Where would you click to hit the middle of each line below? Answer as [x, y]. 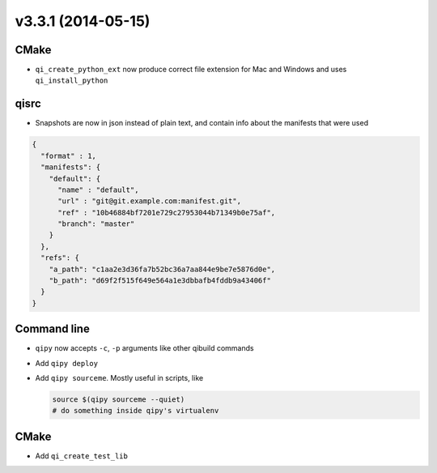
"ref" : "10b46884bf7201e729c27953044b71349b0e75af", [167, 212]
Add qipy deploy [67, 363]
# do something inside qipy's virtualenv [136, 411]
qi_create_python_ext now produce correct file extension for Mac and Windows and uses [191, 70]
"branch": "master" [96, 224]
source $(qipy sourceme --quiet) [119, 400]
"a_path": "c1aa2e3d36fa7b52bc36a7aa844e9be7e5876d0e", [162, 269]
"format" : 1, [69, 156]
